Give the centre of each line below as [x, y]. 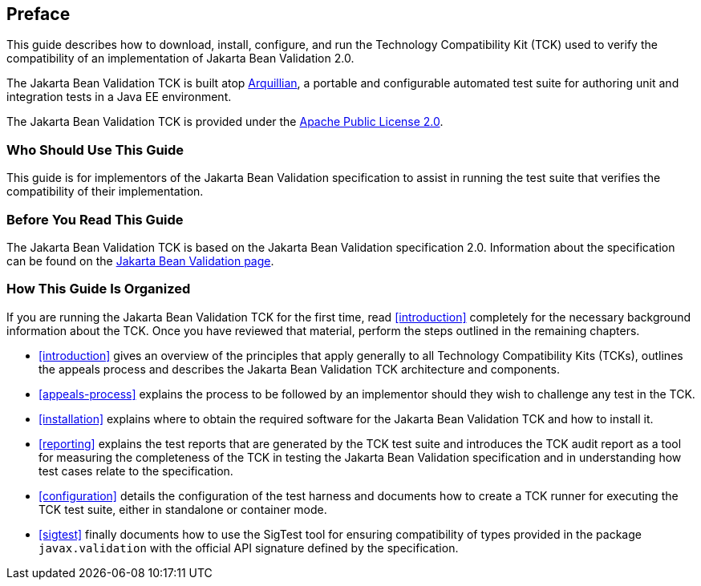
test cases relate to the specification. [136, 471]
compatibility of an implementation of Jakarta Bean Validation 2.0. [180, 59]
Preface [38, 14]
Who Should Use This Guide [95, 150]
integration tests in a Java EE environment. [119, 97]
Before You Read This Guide [95, 219]
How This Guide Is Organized [99, 289]
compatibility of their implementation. [105, 192]
